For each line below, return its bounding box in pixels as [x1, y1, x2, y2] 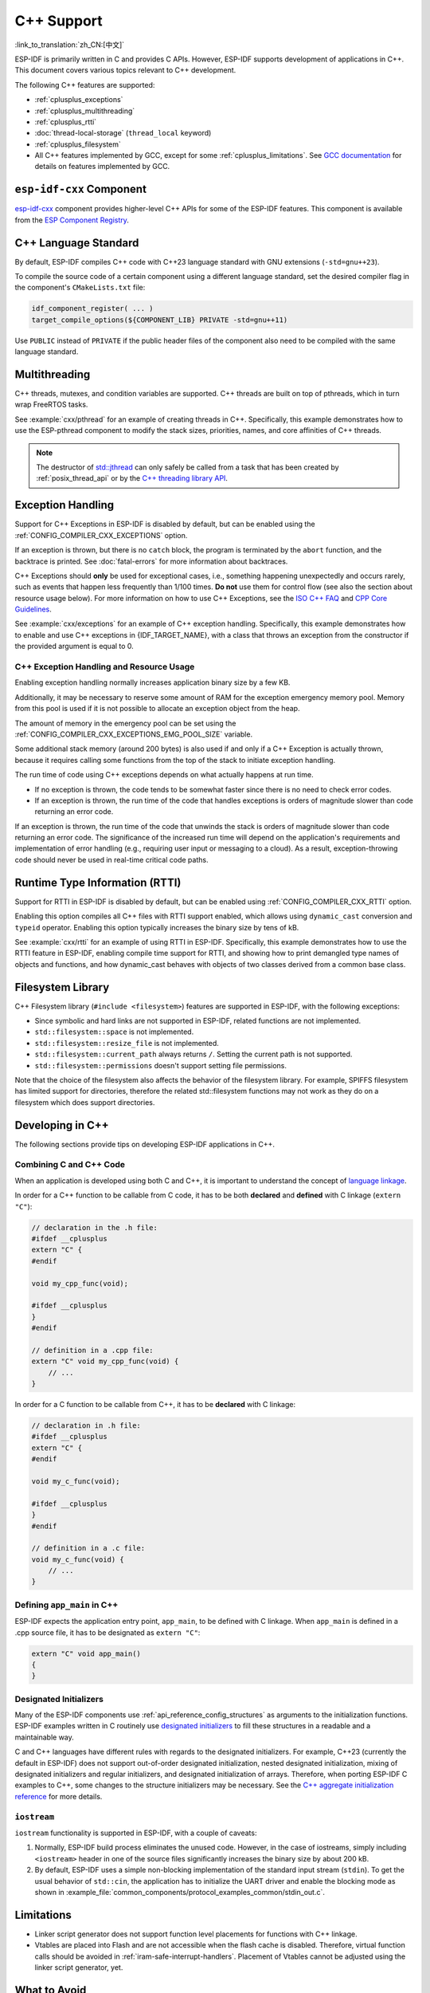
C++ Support [14, 12, 103, 29]
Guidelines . [14, 604, 52, 614]
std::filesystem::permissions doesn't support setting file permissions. [34, 1060, 287, 1070]
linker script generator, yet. [34, 1963, 123, 1972]
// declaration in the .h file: [31, 1223, 158, 1232]
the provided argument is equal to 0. [14, 642, 135, 651]
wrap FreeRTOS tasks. [14, 399, 88, 410]
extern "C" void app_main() [31, 1649, 141, 1658]
